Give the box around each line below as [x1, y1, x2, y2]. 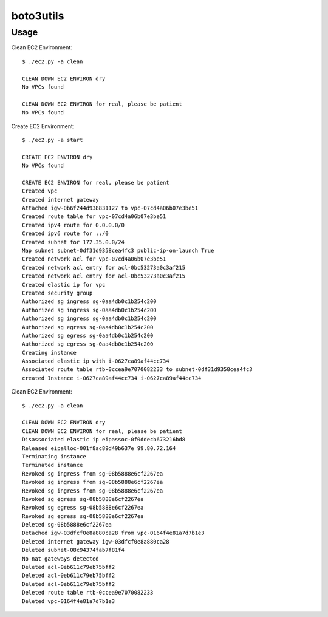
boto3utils [11, 9, 64, 22]
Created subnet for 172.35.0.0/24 [22, 239, 125, 245]
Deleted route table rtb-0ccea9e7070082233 [22, 589, 154, 596]
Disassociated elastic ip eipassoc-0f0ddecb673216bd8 [22, 436, 185, 443]
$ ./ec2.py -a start [22, 137, 83, 143]
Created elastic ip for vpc [22, 281, 106, 288]
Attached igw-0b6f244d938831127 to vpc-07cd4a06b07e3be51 [22, 205, 199, 212]
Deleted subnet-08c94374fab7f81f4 [22, 547, 125, 554]
